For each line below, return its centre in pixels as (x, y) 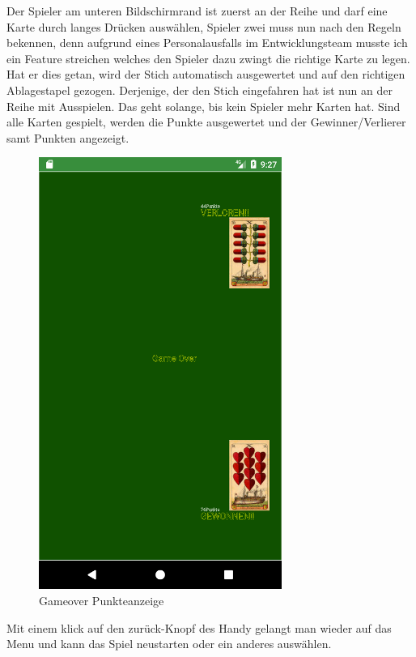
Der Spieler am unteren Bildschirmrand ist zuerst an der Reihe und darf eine (197, 11)
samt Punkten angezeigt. (68, 137)
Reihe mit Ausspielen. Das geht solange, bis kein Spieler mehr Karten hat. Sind (204, 106)
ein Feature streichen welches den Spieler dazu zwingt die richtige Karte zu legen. (208, 58)
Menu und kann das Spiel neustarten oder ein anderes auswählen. (169, 644)
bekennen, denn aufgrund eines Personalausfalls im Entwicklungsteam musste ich (207, 43)
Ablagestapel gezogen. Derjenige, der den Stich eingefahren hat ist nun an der (200, 90)
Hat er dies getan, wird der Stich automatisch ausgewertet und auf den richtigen (206, 74)
